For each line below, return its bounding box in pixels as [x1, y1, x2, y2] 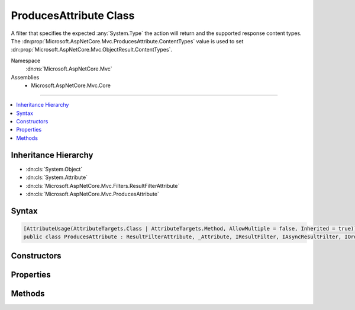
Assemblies [11, 73, 40, 81]
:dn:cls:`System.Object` [25, 165, 83, 172]
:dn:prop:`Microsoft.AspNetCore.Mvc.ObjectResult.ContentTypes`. [11, 46, 173, 53]
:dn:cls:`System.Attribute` [25, 174, 88, 181]
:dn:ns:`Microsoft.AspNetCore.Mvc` [25, 65, 112, 72]
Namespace [11, 57, 41, 64]
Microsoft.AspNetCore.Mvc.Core [31, 82, 111, 89]
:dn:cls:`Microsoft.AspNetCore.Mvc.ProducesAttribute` [25, 190, 160, 197]
